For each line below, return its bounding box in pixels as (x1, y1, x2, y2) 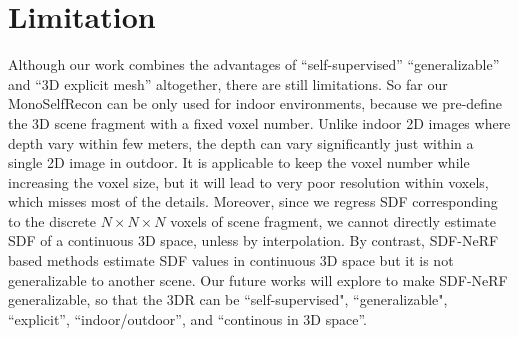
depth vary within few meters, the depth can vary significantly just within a (8, 132, 474, 153)
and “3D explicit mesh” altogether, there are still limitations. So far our (8, 73, 448, 94)
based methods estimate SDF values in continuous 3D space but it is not (8, 250, 454, 271)
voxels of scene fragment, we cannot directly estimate (170, 210, 496, 231)
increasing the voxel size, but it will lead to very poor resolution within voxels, (8, 171, 489, 192)
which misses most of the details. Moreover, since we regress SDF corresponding (8, 191, 498, 212)
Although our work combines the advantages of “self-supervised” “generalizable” (8, 54, 500, 75)
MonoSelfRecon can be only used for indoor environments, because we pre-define (8, 93, 503, 114)
